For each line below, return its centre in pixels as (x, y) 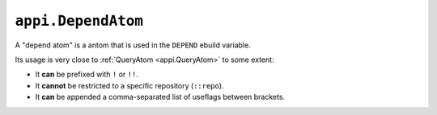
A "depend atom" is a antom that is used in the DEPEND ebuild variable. (133, 45)
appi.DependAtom (79, 21)
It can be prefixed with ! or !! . (87, 74)
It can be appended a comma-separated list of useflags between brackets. (160, 97)
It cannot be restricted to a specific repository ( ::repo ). (129, 85)
